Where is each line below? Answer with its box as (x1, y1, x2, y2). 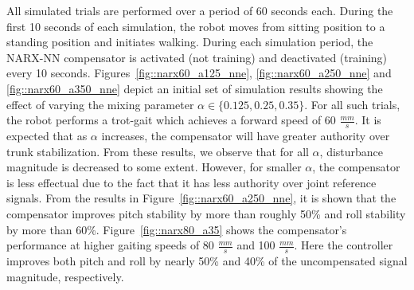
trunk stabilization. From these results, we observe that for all (6, 143, 309, 159)
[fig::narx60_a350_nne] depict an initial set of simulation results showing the (6, 80, 383, 96)
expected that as (6, 127, 88, 143)
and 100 (236, 237, 275, 253)
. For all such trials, (304, 96, 400, 112)
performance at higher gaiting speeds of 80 (6, 237, 214, 253)
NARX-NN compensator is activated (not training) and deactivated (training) (6, 49, 388, 65)
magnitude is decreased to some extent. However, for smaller (6, 159, 302, 175)
